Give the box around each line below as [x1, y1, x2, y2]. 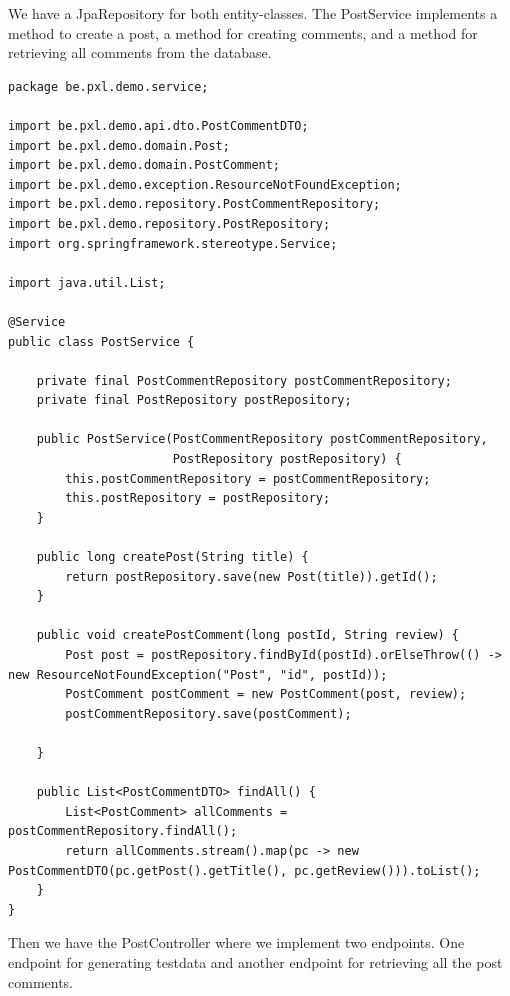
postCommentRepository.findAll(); [8, 824, 238, 839]
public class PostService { [8, 334, 195, 349]
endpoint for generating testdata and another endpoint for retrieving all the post [8, 951, 503, 972]
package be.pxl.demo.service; [8, 79, 209, 94]
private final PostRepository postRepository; [36, 393, 352, 408]
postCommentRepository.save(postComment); [65, 706, 352, 721]
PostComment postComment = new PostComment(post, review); [65, 687, 467, 702]
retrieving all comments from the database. [8, 42, 272, 63]
